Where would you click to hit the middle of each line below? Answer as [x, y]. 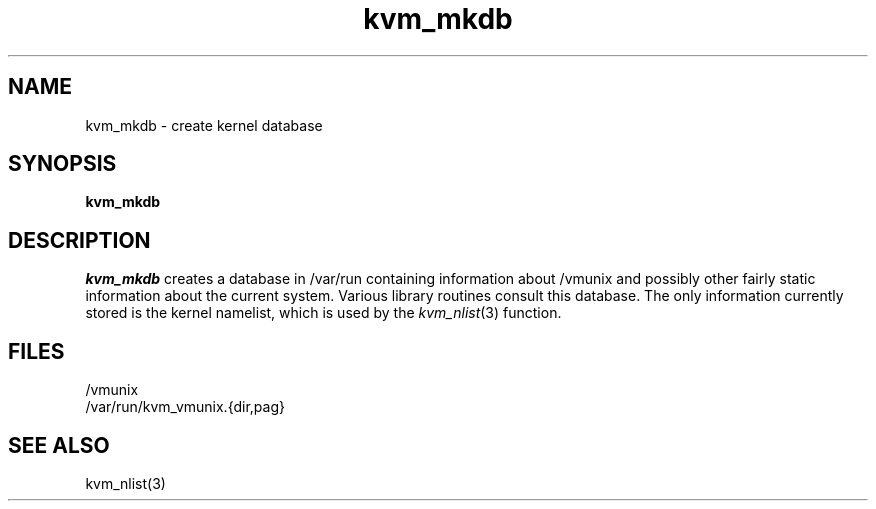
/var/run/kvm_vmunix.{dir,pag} [185, 407]
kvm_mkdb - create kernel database [204, 125]
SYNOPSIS [62, 164]
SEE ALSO [59, 445]
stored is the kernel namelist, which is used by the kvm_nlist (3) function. [323, 313]
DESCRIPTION [79, 240]
